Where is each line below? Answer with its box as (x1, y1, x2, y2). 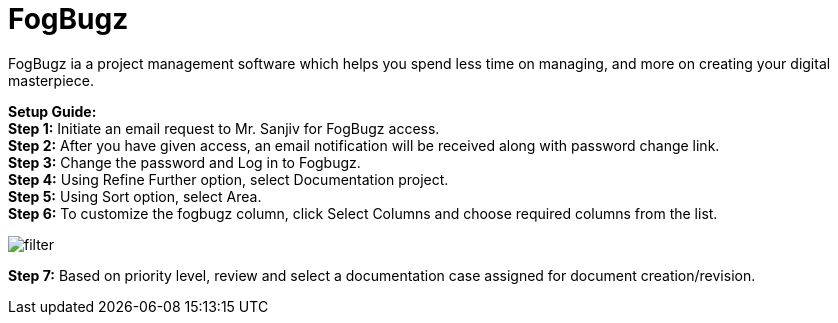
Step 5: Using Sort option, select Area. (8, 187, 262, 205)
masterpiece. (8, 71, 94, 89)
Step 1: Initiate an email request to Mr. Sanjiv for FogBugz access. (8, 119, 440, 137)
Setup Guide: (8, 102, 97, 120)
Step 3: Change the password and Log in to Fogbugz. (8, 153, 361, 171)
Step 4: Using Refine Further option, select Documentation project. (8, 170, 449, 188)
